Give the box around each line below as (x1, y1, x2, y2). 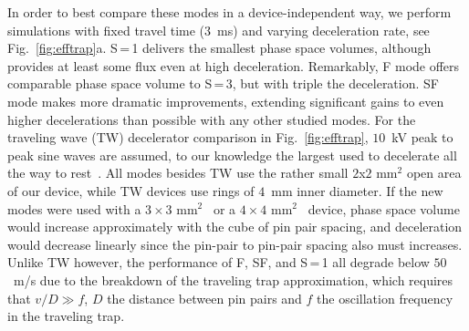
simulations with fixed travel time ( (7, 20, 205, 39)
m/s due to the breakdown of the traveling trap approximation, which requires (13, 270, 453, 289)
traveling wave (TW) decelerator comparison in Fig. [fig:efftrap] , (7, 128, 369, 147)
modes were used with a (7, 199, 141, 218)
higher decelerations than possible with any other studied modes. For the (7, 109, 416, 129)
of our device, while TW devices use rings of (7, 181, 255, 200)
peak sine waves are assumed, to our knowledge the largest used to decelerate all (7, 145, 457, 164)
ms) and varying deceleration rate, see (217, 20, 430, 39)
